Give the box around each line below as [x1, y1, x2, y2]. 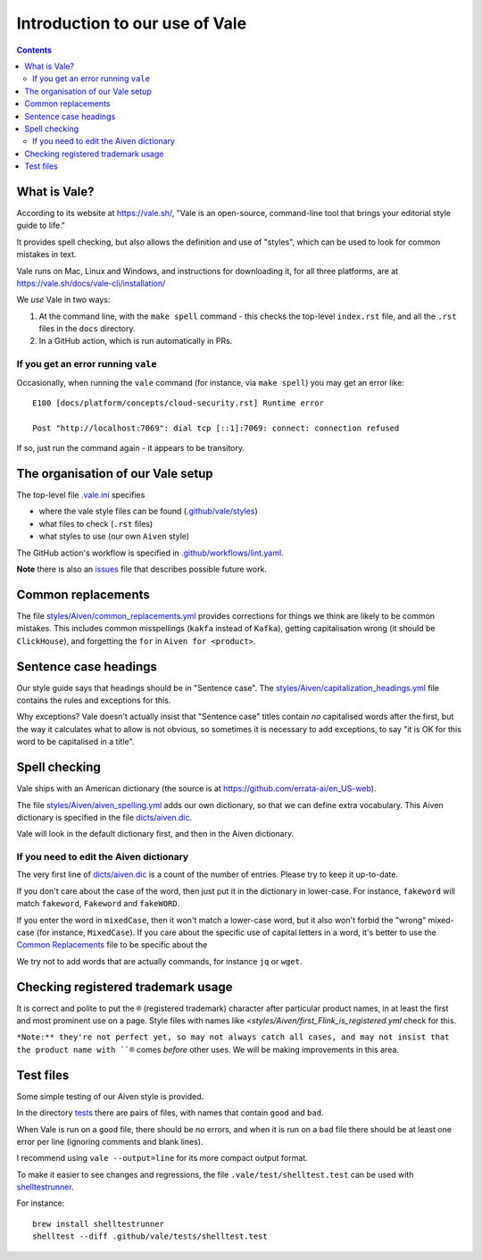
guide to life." [16, 220, 66, 231]
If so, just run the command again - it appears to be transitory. [16, 443, 245, 454]
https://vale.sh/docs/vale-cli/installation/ [16, 278, 166, 288]
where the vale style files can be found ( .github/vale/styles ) [38, 505, 258, 517]
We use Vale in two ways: [16, 295, 111, 305]
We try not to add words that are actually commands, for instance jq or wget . [16, 955, 303, 966]
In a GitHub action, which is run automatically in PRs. [38, 336, 233, 346]
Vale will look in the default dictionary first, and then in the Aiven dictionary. [16, 829, 295, 839]
